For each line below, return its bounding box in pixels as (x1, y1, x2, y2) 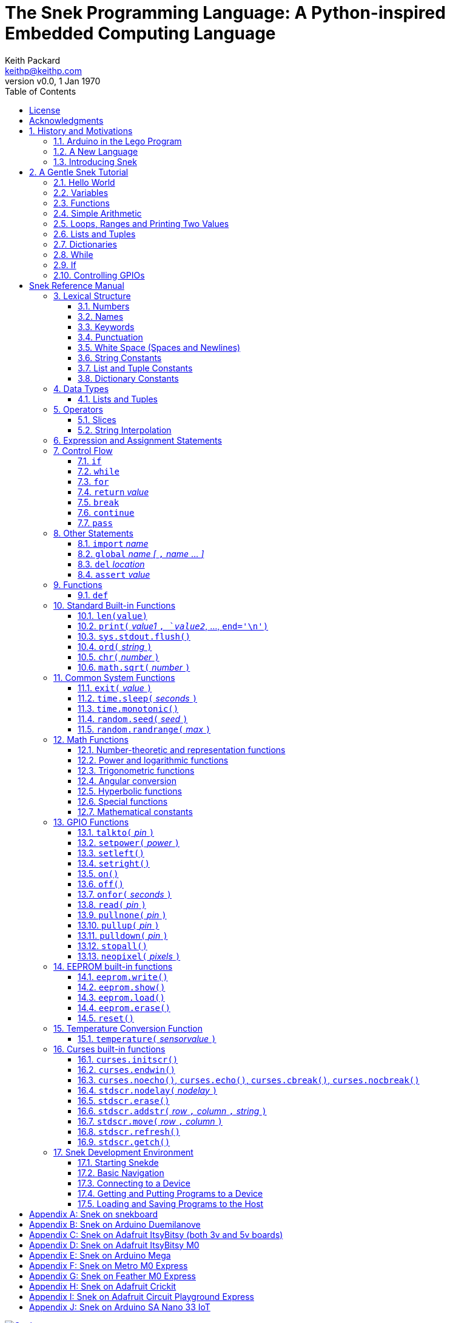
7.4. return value (78, 486, 149, 497)
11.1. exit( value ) (78, 682, 152, 693)
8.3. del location (78, 558, 145, 569)
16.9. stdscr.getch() (78, 1136, 170, 1147)
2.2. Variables (53, 187, 109, 198)
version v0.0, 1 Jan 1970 (5, 75, 101, 86)
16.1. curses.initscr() (78, 1054, 178, 1064)
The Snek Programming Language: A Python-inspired (5, 2, 446, 23)
